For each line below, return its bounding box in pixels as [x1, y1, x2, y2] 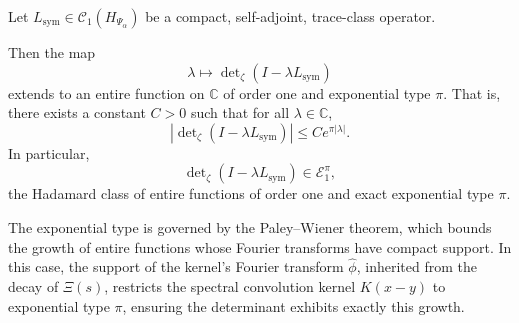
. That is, [443, 82, 501, 103]
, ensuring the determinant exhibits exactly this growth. [122, 295, 465, 316]
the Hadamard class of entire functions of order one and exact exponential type [8, 183, 494, 204]
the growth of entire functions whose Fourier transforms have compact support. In [8, 236, 512, 257]
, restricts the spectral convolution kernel [104, 275, 356, 296]
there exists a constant [8, 102, 146, 123]
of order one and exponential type [223, 82, 431, 103]
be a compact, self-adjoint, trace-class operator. [145, 6, 436, 26]
